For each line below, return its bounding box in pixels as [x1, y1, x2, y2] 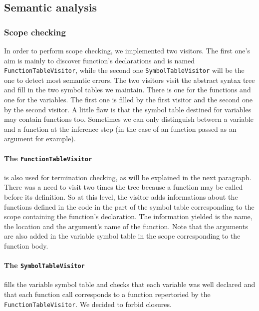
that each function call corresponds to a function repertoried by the [4, 289, 211, 300]
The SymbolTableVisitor [4, 260, 85, 271]
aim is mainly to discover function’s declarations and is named [4, 55, 195, 65]
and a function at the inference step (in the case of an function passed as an [4, 123, 237, 134]
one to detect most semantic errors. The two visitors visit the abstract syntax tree [4, 74, 255, 85]
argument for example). [4, 133, 76, 144]
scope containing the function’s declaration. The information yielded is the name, [4, 211, 253, 222]
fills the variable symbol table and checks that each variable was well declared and [4, 279, 256, 290]
